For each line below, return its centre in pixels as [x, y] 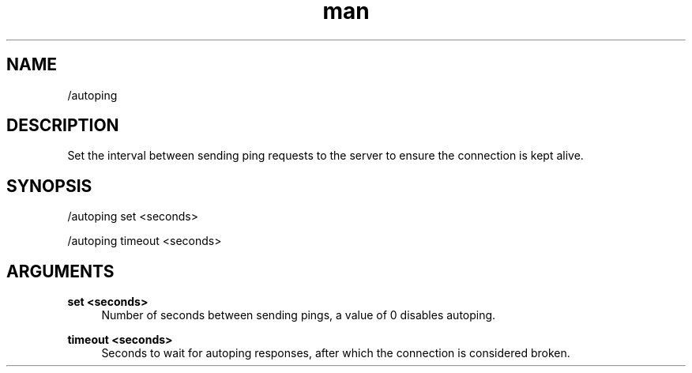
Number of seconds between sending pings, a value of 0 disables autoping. [299, 315]
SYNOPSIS [49, 186]
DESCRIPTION [63, 126]
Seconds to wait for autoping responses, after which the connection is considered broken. [336, 353]
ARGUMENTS [60, 271]
